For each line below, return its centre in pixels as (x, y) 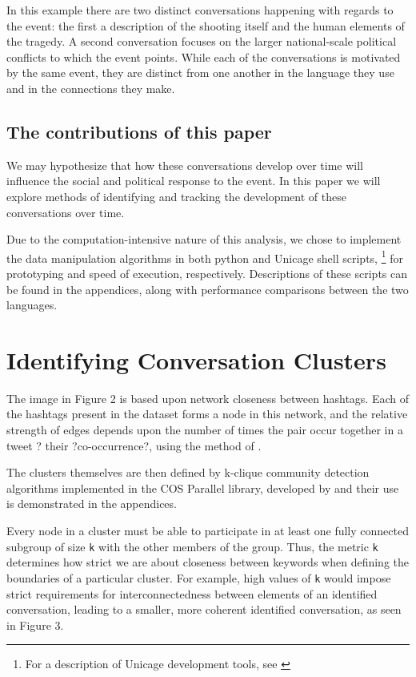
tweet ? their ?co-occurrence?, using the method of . (134, 445)
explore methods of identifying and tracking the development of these (176, 196)
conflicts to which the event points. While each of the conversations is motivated (204, 56)
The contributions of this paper (139, 131)
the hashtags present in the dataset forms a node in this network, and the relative (207, 414)
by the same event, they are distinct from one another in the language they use (200, 73)
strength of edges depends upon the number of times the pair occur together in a (205, 430)
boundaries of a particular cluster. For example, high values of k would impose (199, 577)
